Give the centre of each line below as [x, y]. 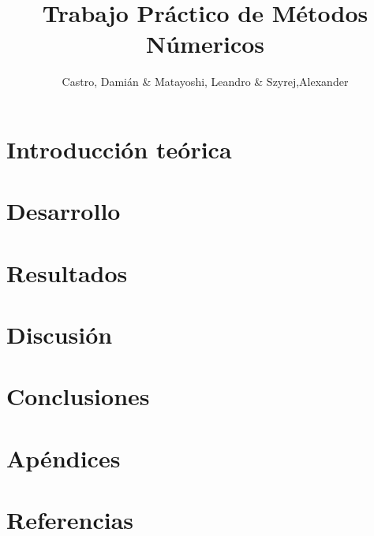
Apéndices [64, 458]
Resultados [67, 272]
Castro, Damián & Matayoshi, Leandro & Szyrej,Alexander [205, 82]
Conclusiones [78, 396]
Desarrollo [64, 211]
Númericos [205, 44]
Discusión [60, 335]
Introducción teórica [119, 149]
